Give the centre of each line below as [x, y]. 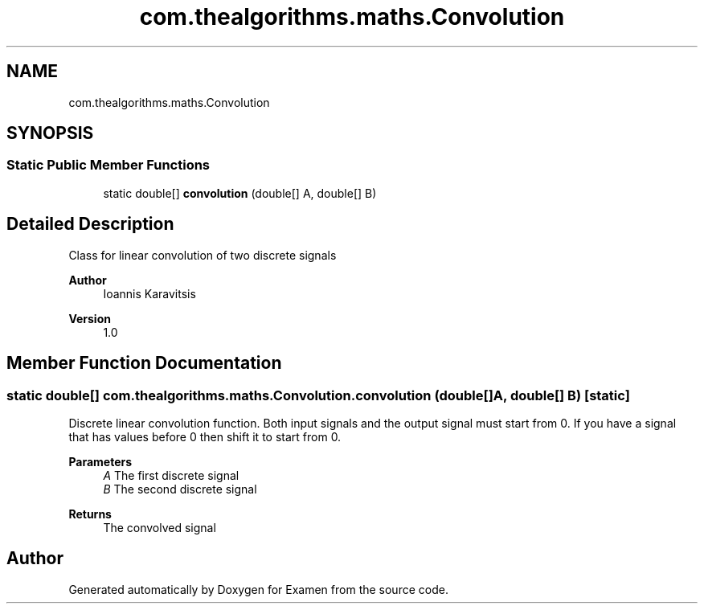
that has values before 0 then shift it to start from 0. [205, 436]
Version [90, 318]
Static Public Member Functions [108, 165]
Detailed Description [90, 224]
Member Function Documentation [144, 363]
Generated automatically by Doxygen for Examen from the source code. [258, 589]
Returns [90, 514]
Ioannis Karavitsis [149, 293]
